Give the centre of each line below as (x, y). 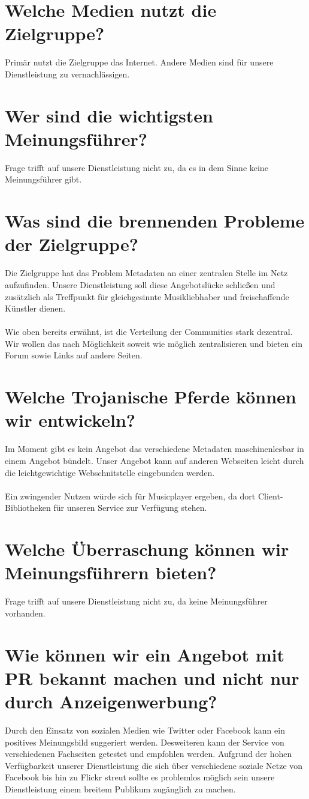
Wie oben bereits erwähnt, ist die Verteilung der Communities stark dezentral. (149, 332)
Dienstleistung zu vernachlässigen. (67, 74)
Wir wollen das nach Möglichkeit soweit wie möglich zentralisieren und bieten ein (154, 343)
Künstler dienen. (35, 308)
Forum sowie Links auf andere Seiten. (74, 355)
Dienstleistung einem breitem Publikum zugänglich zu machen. (120, 788)
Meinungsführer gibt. (43, 179)
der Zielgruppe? (72, 244)
